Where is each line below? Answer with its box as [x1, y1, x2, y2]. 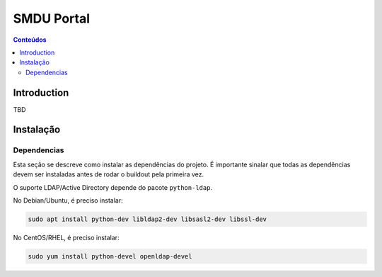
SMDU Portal [13, 11, 91, 26]
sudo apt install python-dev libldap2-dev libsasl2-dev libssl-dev [28, 215, 267, 223]
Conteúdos [13, 35, 47, 44]
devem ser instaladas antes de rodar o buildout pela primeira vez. [13, 170, 204, 179]
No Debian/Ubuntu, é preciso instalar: [13, 196, 123, 205]
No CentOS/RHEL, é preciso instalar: [13, 233, 120, 242]
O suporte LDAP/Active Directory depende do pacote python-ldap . [13, 183, 212, 191]
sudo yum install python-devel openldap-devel [28, 252, 192, 260]
